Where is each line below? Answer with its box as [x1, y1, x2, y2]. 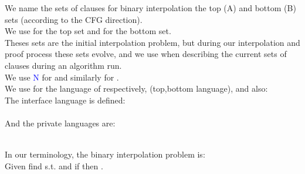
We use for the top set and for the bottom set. [5, 25, 171, 37]
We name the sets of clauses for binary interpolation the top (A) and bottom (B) [5, 2, 296, 14]
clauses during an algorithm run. [5, 59, 122, 71]
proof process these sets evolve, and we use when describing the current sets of [5, 48, 287, 60]
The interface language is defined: [5, 93, 126, 106]
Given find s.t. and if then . [5, 159, 103, 172]
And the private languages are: [5, 116, 116, 129]
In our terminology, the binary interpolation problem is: [5, 148, 205, 160]
